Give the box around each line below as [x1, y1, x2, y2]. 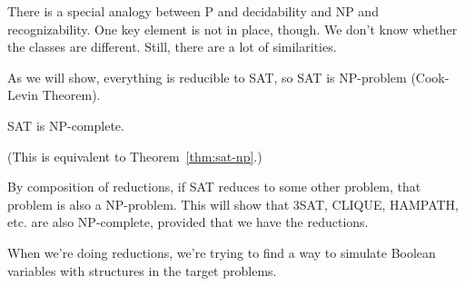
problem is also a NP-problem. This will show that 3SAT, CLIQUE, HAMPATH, [7, 194, 460, 213]
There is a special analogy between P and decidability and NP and [7, 2, 379, 20]
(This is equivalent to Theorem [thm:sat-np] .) [7, 146, 262, 165]
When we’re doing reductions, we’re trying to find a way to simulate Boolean [7, 242, 436, 261]
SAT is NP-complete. [7, 115, 124, 134]
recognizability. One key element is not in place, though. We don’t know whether [7, 19, 458, 38]
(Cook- [411, 67, 450, 86]
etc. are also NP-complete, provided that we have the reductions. [7, 212, 369, 232]
